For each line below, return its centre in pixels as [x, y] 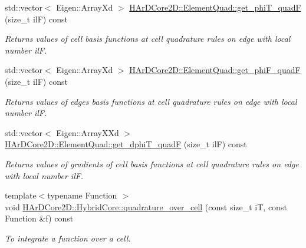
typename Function [82, 195]
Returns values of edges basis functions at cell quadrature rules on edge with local [151, 101]
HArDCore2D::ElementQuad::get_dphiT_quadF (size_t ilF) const [126, 144]
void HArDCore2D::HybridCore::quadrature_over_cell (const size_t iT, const [146, 206]
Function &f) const [39, 218]
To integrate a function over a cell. [68, 238]
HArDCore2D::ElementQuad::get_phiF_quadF [215, 70]
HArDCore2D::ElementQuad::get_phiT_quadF [215, 7]
